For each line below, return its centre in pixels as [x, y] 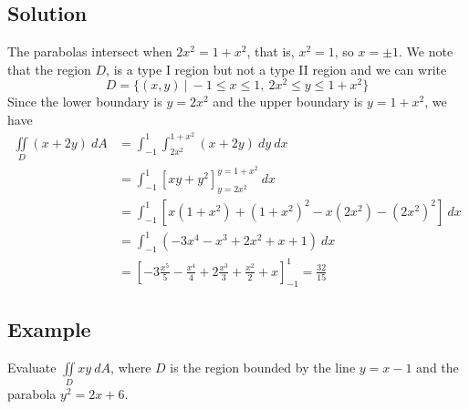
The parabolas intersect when [90, 51]
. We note [426, 51]
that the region [49, 69]
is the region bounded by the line [263, 367]
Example [49, 329]
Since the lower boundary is [85, 102]
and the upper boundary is [288, 102]
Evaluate [32, 367]
